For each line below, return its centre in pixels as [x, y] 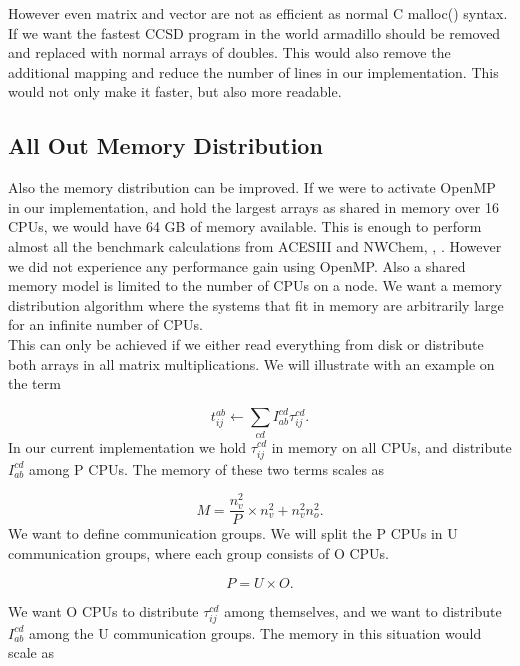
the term [34, 383]
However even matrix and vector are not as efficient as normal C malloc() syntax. [258, 13]
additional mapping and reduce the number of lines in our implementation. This [253, 71]
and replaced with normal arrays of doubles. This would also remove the [229, 52]
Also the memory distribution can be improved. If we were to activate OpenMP [252, 187]
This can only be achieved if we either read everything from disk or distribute [246, 343]
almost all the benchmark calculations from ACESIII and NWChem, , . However [255, 245]
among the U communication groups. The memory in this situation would [255, 632]
